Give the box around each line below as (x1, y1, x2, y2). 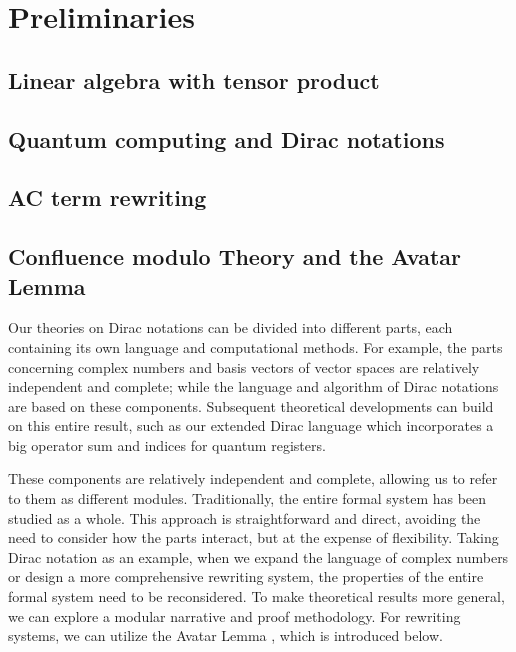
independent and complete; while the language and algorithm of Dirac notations (8, 376, 499, 397)
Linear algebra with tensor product (8, 64, 380, 95)
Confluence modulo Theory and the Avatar (8, 241, 462, 272)
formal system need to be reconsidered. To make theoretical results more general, (8, 586, 505, 607)
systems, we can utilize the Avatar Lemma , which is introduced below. (8, 625, 443, 646)
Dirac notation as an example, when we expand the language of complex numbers (8, 546, 509, 567)
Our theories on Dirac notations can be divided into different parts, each (8, 317, 453, 338)
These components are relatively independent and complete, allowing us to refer (8, 468, 498, 489)
